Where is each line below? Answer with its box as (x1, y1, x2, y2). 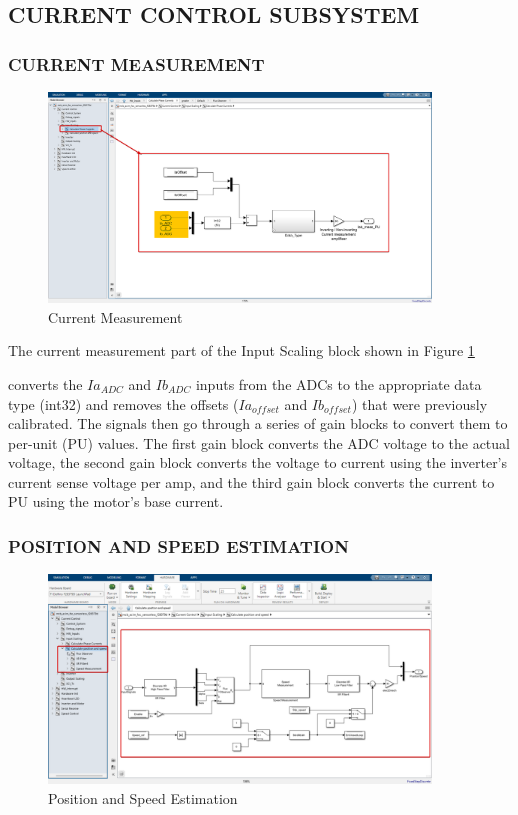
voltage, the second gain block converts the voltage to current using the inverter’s (8, 452, 508, 473)
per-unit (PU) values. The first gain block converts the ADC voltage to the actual (8, 432, 510, 453)
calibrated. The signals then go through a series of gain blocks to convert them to (8, 413, 508, 434)
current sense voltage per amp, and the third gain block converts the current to (8, 471, 495, 492)
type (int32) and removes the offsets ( (8, 393, 239, 414)
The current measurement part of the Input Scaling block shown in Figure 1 (8, 340, 475, 361)
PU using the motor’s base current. (8, 491, 224, 512)
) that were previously (351, 393, 488, 414)
